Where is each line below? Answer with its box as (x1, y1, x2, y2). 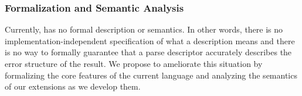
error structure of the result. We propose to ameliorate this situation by (5, 58, 263, 69)
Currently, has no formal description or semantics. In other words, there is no (5, 23, 283, 35)
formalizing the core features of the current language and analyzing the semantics (5, 69, 297, 81)
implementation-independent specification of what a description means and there (5, 34, 295, 47)
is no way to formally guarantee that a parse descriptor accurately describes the (5, 46, 292, 58)
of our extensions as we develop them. (5, 80, 141, 93)
